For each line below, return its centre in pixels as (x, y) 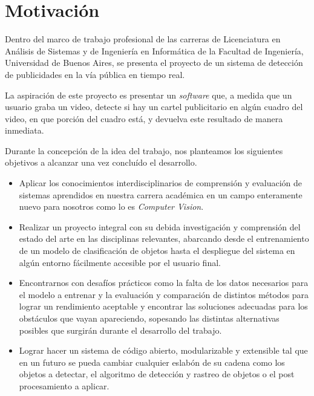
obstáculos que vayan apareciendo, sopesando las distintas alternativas (149, 318)
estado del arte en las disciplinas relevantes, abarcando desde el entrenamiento (164, 239)
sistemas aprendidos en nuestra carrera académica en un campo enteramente (161, 194)
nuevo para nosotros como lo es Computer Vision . (111, 206)
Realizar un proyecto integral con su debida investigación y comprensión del (160, 226)
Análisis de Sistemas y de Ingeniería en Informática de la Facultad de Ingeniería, (154, 50)
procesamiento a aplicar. (64, 385)
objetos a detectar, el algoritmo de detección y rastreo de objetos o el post (157, 374)
